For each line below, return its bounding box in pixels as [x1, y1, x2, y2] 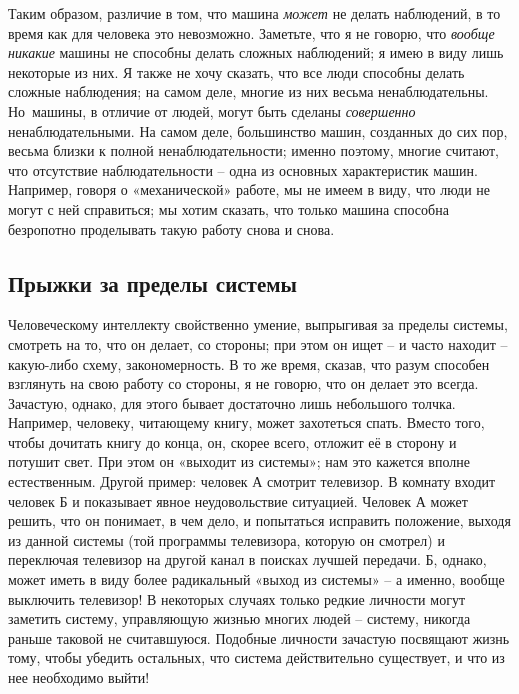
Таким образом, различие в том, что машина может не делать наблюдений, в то [8, 3, 501, 23]
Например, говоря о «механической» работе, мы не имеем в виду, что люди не [8, 179, 490, 200]
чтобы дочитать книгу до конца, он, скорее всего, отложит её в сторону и [8, 431, 457, 452]
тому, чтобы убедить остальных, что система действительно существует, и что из [8, 647, 505, 668]
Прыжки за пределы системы [8, 267, 297, 298]
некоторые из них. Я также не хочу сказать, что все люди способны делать [8, 61, 465, 82]
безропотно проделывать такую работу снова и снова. [8, 218, 335, 239]
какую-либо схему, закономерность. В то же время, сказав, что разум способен [8, 353, 490, 374]
